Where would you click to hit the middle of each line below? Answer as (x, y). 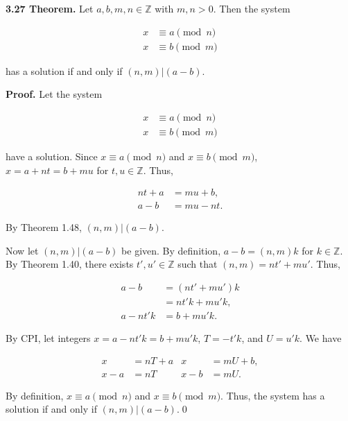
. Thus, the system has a (273, 395)
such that (198, 264)
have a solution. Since (52, 156)
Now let (22, 250)
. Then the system (252, 8)
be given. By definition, (171, 250)
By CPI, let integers (48, 338)
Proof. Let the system (54, 94)
